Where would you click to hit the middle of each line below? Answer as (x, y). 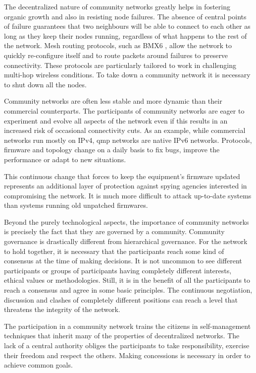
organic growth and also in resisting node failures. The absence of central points (125, 16)
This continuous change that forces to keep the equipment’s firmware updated (122, 176)
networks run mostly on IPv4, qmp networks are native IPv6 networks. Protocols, (128, 140)
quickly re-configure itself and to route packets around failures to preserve (116, 55)
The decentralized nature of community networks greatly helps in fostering (117, 6)
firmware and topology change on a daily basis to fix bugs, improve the (112, 150)
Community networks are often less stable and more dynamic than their (113, 101)
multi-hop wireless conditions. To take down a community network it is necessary (127, 75)
